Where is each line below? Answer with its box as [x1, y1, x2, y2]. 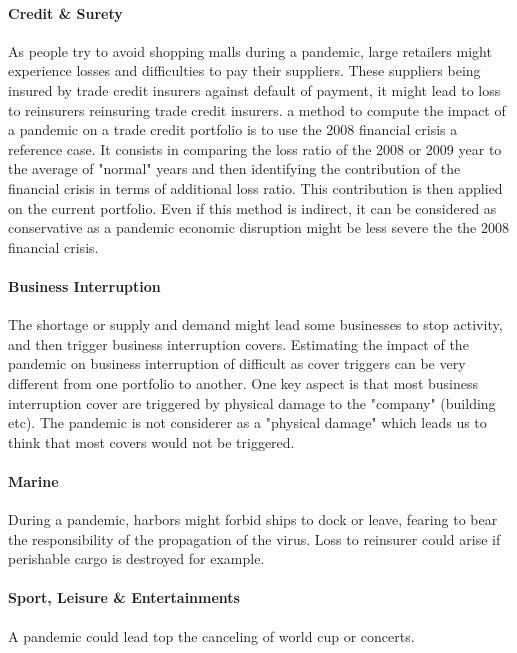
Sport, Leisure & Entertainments [8, 587, 240, 608]
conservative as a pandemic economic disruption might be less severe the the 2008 [8, 217, 510, 238]
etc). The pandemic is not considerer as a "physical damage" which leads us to [8, 412, 487, 433]
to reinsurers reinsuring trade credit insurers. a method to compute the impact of [8, 99, 506, 120]
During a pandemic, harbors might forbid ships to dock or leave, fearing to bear [8, 509, 498, 530]
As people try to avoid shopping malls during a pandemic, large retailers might [8, 40, 492, 61]
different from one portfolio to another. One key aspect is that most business [8, 372, 478, 393]
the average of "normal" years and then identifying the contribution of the [8, 158, 461, 179]
